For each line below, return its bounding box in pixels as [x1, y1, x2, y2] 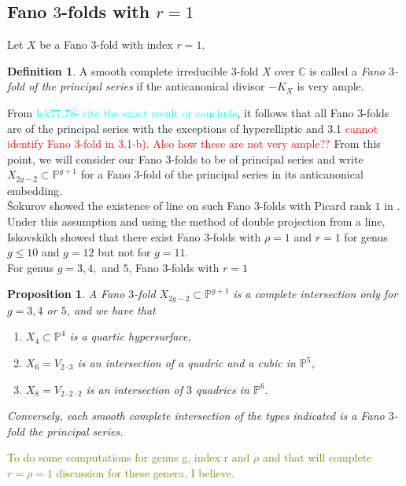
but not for [98, 244, 151, 260]
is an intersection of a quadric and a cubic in [77, 355, 296, 371]
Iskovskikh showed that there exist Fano [7, 228, 201, 245]
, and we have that [66, 301, 156, 318]
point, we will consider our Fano [7, 150, 162, 167]
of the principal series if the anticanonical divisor [28, 78, 265, 94]
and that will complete [262, 449, 372, 466]
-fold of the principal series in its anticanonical [139, 166, 364, 182]
